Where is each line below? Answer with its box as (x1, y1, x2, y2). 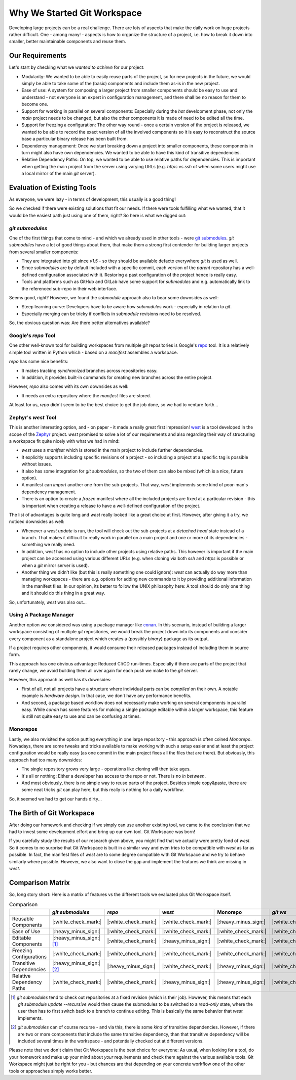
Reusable (12, 915, 34, 922)
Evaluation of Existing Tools (9, 183, 96, 191)
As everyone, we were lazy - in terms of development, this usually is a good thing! (9, 196, 176, 202)
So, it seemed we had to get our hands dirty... (9, 796, 102, 801)
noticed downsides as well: (9, 518, 64, 524)
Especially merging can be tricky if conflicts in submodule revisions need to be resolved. (21, 311, 202, 317)
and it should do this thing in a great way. (21, 590, 106, 596)
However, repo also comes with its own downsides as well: (9, 383, 129, 389)
